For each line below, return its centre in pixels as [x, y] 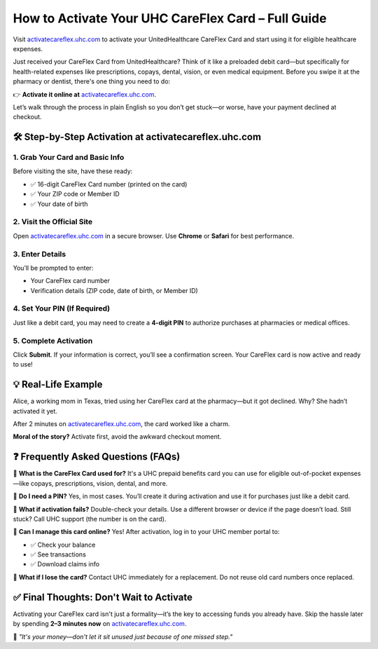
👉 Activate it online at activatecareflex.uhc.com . [85, 94]
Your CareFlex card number [70, 281]
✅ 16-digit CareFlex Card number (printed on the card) [109, 184]
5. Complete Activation [53, 341]
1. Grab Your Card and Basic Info [69, 158]
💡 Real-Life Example [58, 384]
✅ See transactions [58, 554]
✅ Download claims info [65, 564]
